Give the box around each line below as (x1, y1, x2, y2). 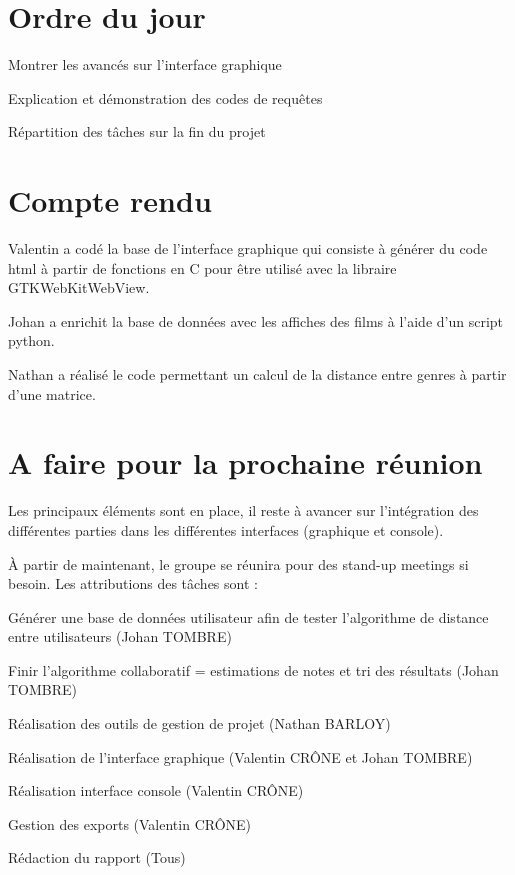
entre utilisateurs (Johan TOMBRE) (8, 626, 232, 647)
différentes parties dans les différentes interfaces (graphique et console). (8, 519, 444, 540)
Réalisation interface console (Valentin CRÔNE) (8, 780, 304, 801)
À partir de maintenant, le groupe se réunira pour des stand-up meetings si (8, 553, 469, 574)
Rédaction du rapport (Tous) (8, 847, 186, 868)
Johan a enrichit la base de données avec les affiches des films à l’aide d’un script (8, 310, 504, 331)
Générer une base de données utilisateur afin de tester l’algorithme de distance (8, 606, 489, 627)
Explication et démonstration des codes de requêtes (8, 87, 323, 108)
